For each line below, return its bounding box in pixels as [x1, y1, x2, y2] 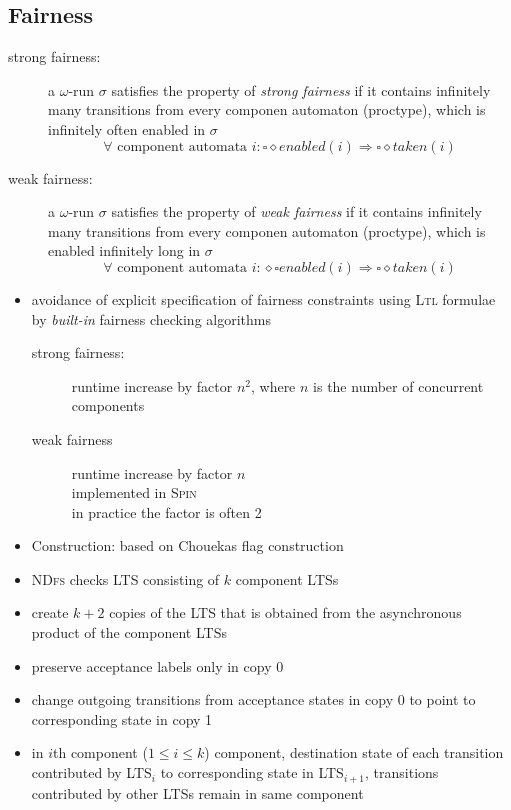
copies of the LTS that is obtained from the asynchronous [109, 602, 462, 623]
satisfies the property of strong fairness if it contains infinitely [111, 79, 491, 100]
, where [250, 375, 296, 396]
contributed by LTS [31, 762, 152, 783]
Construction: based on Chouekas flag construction [31, 535, 344, 556]
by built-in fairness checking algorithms [31, 308, 271, 329]
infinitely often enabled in [48, 118, 206, 139]
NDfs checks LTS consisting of [31, 568, 220, 589]
